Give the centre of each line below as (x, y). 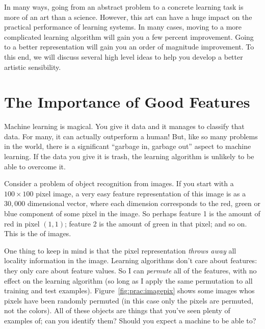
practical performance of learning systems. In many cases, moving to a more (123, 27)
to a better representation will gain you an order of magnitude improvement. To (129, 47)
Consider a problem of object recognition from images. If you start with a (119, 183)
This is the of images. (38, 233)
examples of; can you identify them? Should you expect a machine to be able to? (130, 320)
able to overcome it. (35, 166)
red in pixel (22, 223)
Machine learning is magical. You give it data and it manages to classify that (124, 126)
